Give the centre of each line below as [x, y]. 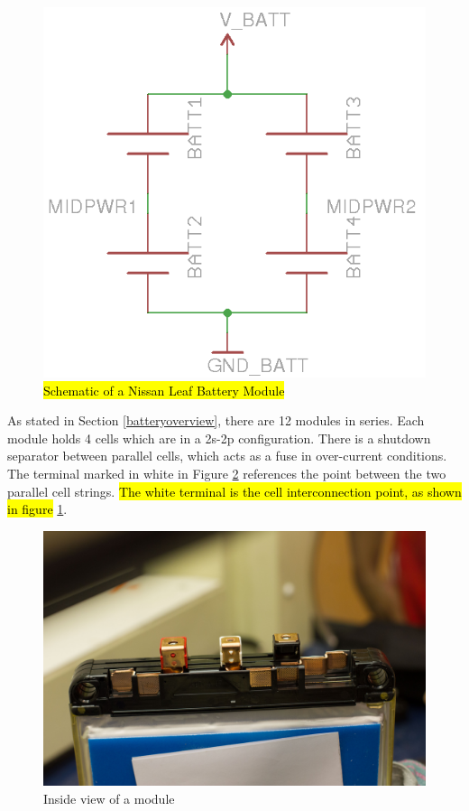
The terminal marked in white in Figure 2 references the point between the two [227, 474]
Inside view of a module [109, 798]
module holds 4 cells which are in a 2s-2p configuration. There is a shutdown [219, 438]
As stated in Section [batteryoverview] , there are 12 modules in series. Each [216, 420]
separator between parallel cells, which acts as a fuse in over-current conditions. [227, 456]
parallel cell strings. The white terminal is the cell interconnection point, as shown [234, 491]
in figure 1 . [37, 509]
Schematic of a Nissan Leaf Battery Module [164, 390]
